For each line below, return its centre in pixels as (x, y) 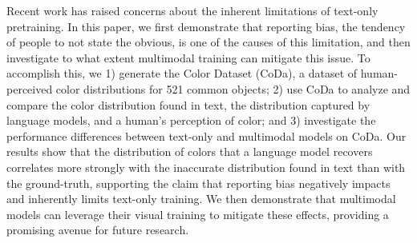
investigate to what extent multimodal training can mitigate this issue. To (188, 57)
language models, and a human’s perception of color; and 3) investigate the (191, 120)
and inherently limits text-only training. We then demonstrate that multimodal (201, 199)
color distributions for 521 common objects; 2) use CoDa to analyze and (233, 88)
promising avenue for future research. (98, 230)
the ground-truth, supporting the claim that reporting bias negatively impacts (198, 183)
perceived (30, 88)
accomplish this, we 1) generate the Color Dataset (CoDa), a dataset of (182, 73)
